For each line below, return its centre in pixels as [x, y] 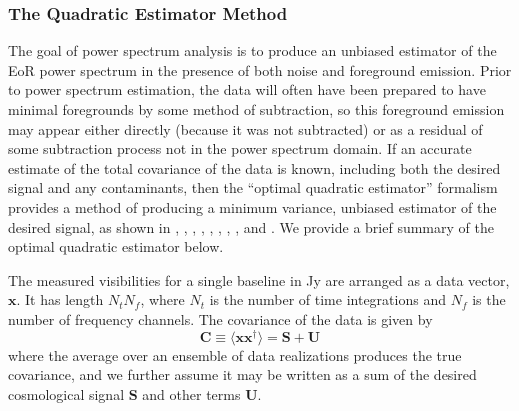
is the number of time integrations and [327, 299]
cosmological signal [66, 393]
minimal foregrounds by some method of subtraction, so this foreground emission [256, 109]
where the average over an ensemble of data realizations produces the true [235, 354]
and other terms [191, 393]
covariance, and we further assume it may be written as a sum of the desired [242, 374]
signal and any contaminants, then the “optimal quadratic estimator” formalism [253, 187]
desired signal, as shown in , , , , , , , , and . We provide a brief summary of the [251, 226]
